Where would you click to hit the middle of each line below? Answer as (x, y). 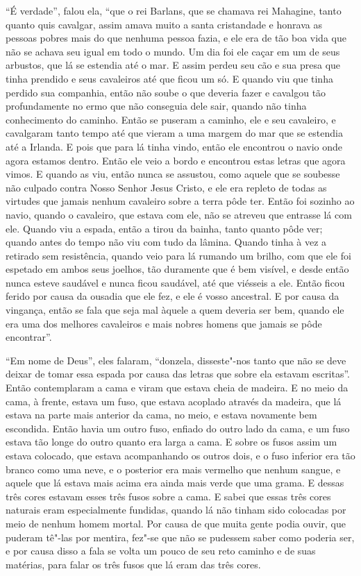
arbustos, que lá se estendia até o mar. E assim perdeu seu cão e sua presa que (173, 65)
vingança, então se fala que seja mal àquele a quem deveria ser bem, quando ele (175, 310)
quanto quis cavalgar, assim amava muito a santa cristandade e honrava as (164, 24)
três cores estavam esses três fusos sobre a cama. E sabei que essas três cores (168, 496)
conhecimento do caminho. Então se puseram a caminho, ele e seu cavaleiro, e (171, 119)
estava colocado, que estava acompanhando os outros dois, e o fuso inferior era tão (180, 455)
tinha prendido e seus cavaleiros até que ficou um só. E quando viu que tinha (169, 78)
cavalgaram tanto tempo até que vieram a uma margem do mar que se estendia (174, 133)
